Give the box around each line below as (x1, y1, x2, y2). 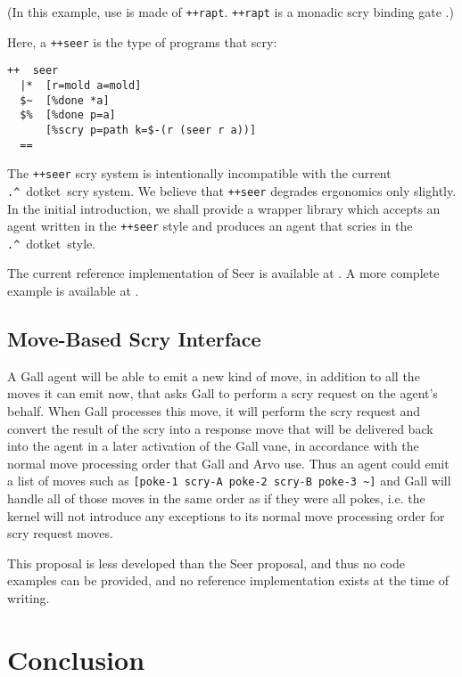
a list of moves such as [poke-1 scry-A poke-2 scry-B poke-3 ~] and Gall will (7, 471, 451, 490)
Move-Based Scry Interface (7, 325, 261, 353)
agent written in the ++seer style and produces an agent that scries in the (7, 216, 413, 235)
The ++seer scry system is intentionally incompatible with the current (7, 164, 392, 183)
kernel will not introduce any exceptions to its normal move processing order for (7, 506, 445, 525)
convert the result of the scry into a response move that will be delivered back (7, 419, 433, 437)
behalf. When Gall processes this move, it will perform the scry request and (7, 402, 421, 420)
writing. (7, 589, 50, 608)
